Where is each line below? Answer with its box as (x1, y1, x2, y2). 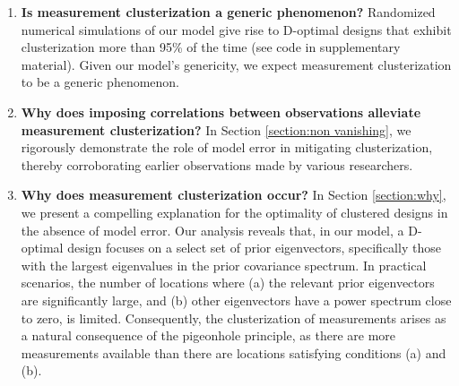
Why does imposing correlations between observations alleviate (21, 102, 421, 121)
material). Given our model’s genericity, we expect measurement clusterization (21, 55, 452, 73)
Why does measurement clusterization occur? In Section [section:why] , (21, 185, 446, 204)
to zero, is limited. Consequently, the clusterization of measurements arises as (21, 308, 446, 327)
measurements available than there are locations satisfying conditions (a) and (21, 343, 446, 362)
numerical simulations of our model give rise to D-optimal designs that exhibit (21, 20, 452, 39)
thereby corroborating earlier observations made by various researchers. (21, 155, 413, 174)
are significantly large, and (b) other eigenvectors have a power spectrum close (21, 290, 452, 309)
